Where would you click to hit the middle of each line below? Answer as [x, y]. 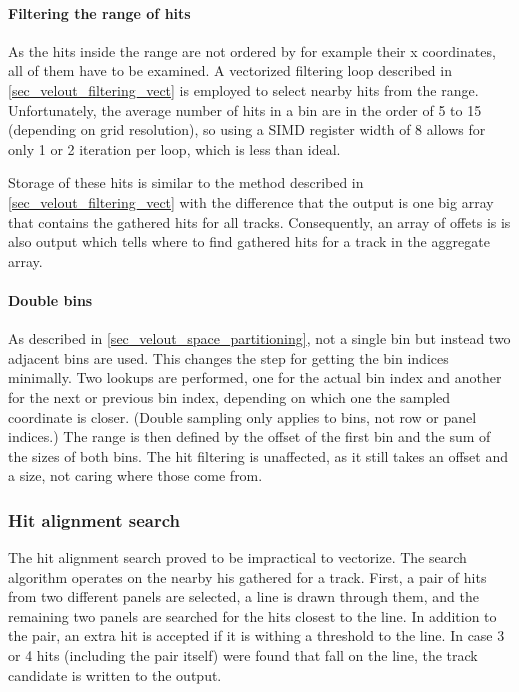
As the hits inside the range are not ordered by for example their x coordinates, [252, 50]
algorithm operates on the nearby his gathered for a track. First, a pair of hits [247, 576]
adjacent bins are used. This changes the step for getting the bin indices [228, 357]
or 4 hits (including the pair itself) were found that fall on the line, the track [243, 655]
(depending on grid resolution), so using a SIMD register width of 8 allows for [247, 129]
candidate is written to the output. [115, 674]
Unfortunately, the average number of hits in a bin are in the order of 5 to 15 [245, 109]
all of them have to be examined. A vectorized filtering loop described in [230, 70]
